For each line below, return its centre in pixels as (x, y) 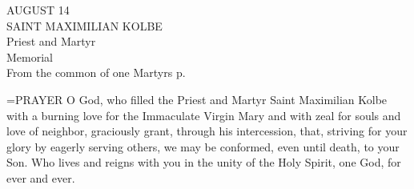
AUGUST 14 (38, 10)
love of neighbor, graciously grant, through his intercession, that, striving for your (207, 131)
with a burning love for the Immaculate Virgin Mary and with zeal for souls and (204, 115)
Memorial (30, 56)
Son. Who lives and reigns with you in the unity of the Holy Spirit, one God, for (204, 162)
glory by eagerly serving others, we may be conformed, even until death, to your (203, 146)
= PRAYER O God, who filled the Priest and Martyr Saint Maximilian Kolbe (197, 99)
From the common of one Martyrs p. (96, 72)
